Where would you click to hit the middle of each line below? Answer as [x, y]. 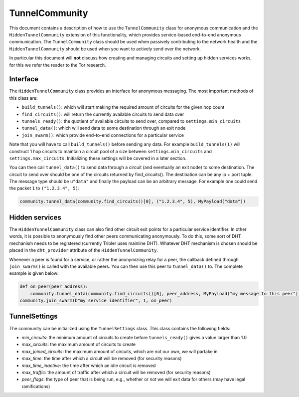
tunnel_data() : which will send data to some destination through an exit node [104, 128]
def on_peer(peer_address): [54, 287]
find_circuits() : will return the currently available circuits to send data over [103, 114]
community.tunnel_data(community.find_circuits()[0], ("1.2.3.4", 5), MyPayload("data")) [133, 201]
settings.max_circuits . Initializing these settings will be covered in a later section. [98, 158]
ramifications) [36, 386]
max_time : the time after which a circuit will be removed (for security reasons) [102, 359]
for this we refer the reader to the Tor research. [58, 65]
